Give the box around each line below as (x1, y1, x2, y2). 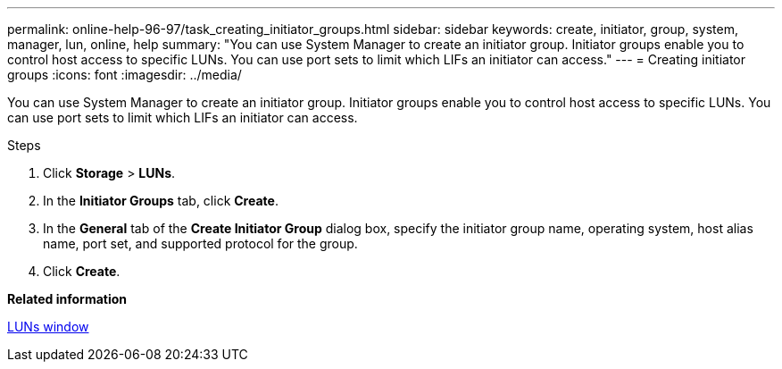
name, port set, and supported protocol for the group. (43, 236, 358, 251)
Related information (7, 291, 128, 306)
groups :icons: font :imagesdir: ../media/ (7, 67, 242, 82)
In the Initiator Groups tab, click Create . (43, 193, 279, 208)
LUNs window (7, 319, 89, 334)
